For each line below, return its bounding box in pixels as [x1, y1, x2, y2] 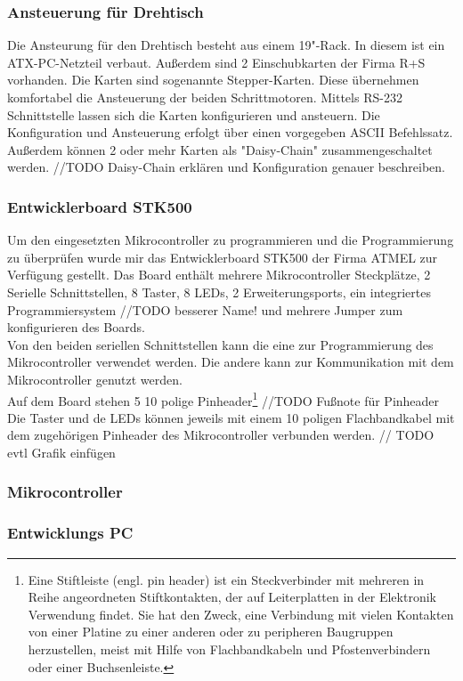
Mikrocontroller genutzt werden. [7, 369, 183, 388]
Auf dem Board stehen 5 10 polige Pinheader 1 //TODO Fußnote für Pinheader [7, 388, 440, 409]
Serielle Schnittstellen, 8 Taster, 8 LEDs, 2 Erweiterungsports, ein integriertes [7, 282, 431, 301]
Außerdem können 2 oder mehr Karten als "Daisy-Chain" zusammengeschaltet [7, 140, 433, 158]
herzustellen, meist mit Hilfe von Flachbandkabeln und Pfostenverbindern [28, 640, 431, 658]
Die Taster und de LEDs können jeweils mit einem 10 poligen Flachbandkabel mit [7, 408, 455, 426]
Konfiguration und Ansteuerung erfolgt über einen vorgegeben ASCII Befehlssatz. [7, 123, 453, 142]
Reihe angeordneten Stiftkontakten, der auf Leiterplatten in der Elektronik [28, 588, 436, 606]
